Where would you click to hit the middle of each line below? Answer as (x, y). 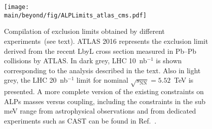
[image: (17, 7)
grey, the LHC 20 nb (36, 80)
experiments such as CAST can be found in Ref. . (80, 120)
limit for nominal (102, 80)
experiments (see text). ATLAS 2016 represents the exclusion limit (106, 41)
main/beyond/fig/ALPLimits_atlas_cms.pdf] (75, 15)
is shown (169, 61)
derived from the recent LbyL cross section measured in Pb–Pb (100, 51)
